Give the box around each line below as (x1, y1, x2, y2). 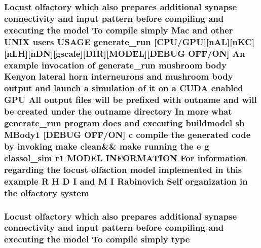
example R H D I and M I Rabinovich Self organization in (4, 174, 248, 187)
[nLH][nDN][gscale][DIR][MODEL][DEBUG (4, 47, 185, 59)
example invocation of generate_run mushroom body (4, 58, 227, 71)
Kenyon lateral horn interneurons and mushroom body (4, 70, 233, 83)
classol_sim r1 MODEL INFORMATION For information (4, 151, 246, 164)
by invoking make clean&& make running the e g (4, 139, 209, 152)
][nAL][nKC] (203, 35, 254, 48)
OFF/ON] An (188, 47, 245, 59)
